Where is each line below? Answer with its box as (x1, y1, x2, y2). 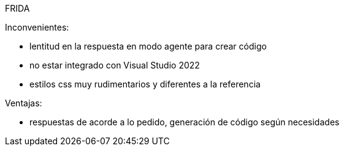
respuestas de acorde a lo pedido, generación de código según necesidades (29, 117, 340, 127)
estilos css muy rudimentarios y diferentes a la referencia (29, 79, 261, 89)
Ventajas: (5, 98, 42, 108)
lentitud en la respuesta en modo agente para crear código (29, 41, 267, 51)
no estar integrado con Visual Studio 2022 (29, 60, 200, 70)
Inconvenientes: (5, 22, 69, 32)
